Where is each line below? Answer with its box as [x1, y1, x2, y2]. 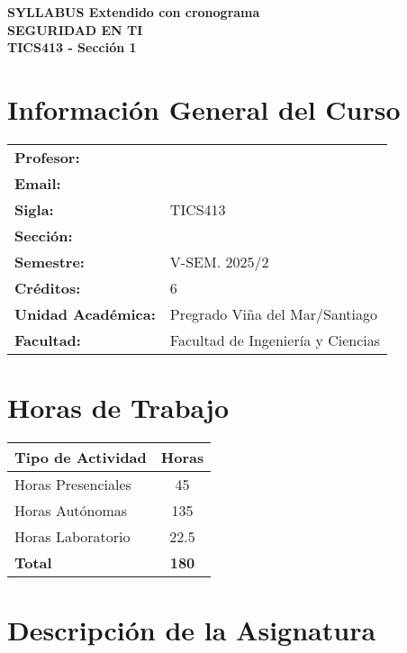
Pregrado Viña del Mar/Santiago [169, 303, 378, 324]
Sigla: [14, 198, 54, 220]
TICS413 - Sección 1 [7, 38, 137, 57]
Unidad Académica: [14, 303, 156, 324]
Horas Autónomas [14, 500, 128, 521]
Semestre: [14, 250, 85, 272]
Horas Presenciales [14, 474, 131, 495]
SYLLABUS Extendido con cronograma [7, 3, 260, 21]
